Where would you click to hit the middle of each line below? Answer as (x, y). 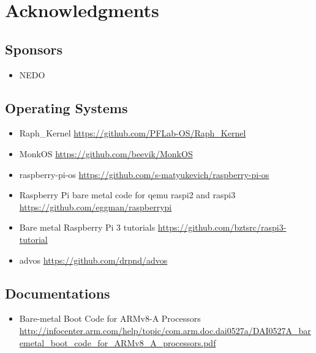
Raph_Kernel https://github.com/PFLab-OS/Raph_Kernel (133, 133)
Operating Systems (66, 107)
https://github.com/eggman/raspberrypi (96, 206)
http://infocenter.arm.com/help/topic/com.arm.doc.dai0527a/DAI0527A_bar (165, 330)
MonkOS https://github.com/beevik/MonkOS (106, 153)
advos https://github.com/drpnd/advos (93, 260)
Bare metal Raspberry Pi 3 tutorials (87, 227)
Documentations (58, 293)
